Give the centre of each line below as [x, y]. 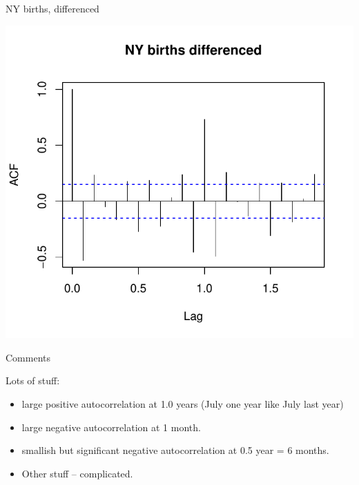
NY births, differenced [52, 8]
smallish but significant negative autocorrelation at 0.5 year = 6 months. [175, 450]
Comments [28, 357]
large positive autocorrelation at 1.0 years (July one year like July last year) [183, 403]
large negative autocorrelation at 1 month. [111, 427]
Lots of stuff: [33, 380]
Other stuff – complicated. [77, 473]
